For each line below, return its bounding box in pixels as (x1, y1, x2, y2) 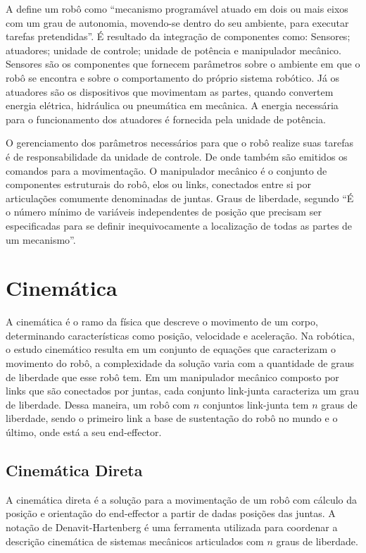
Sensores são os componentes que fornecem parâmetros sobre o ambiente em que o (6, 56, 360, 71)
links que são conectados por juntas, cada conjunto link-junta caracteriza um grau (6, 383, 360, 398)
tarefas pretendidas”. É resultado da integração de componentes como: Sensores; (6, 29, 351, 44)
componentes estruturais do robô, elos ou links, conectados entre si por (6, 177, 311, 192)
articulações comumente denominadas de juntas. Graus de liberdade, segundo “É (6, 190, 354, 205)
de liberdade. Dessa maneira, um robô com (6, 397, 191, 411)
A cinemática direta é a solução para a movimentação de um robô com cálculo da (6, 492, 358, 507)
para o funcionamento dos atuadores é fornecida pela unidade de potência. (6, 111, 326, 126)
